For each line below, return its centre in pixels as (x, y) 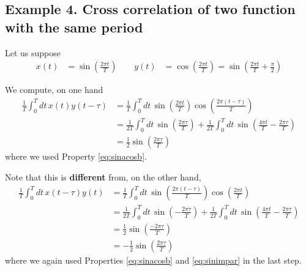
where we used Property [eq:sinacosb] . (76, 156)
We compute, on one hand (54, 90)
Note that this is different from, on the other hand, (103, 176)
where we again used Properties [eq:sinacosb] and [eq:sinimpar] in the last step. (153, 260)
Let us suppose (33, 52)
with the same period (74, 27)
